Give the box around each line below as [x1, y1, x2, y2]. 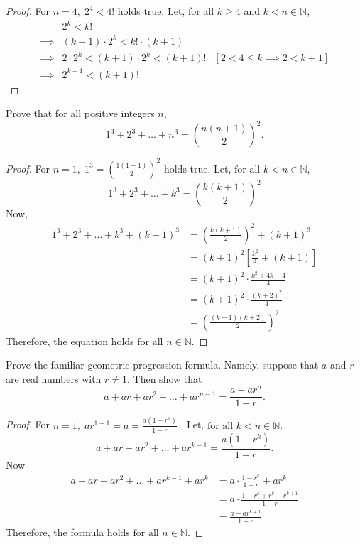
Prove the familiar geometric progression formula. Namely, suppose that [6, 357, 319, 372]
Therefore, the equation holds [6, 333, 134, 348]
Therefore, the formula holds [6, 524, 130, 539]
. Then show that [127, 371, 202, 386]
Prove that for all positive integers [6, 106, 155, 121]
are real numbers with [6, 371, 102, 386]
